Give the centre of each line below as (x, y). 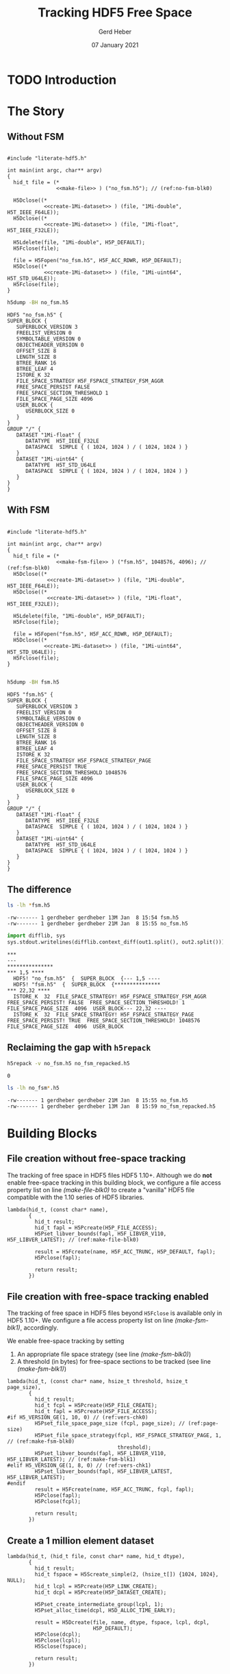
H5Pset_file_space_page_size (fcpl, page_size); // (110, 1423)
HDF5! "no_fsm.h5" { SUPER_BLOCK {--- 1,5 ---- (87, 978)
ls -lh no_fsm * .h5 (33, 1088)
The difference (39, 889)
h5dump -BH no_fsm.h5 (38, 302)
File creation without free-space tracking (97, 1159)
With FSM (28, 510)
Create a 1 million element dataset (80, 1541)
